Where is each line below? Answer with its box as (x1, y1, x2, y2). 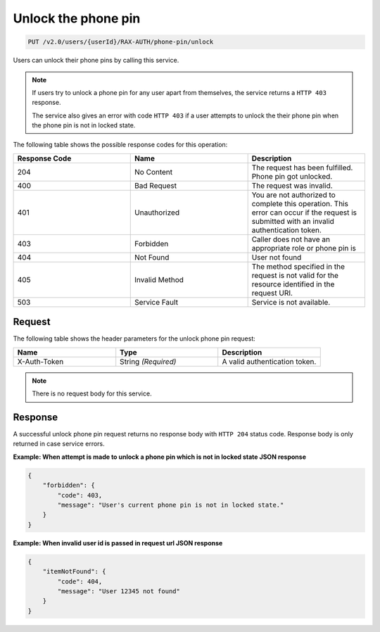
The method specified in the (251, 261, 345, 271)
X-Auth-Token (17, 356, 64, 366)
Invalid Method (134, 274, 184, 284)
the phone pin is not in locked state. (32, 121, 136, 129)
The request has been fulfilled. (251, 163, 353, 172)
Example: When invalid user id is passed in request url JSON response (13, 538, 223, 547)
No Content (134, 167, 173, 177)
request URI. (251, 288, 293, 298)
